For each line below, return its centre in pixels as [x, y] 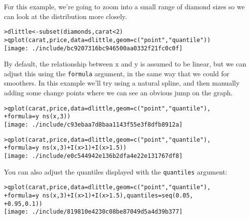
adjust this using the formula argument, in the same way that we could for [117, 73]
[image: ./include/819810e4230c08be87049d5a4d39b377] [93, 212]
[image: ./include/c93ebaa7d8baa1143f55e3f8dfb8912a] [93, 124]
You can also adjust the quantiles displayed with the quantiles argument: [116, 171]
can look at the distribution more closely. [66, 16]
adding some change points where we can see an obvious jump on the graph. [118, 92]
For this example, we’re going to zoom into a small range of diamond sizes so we [125, 6]
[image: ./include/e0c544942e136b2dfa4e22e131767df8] [93, 156]
